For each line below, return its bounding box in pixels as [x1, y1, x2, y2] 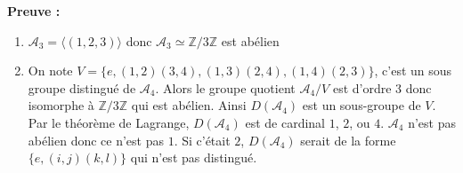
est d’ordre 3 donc [332, 78, 432, 97]
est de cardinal [245, 113, 325, 131]
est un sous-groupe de [302, 96, 421, 114]
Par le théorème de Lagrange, [28, 113, 190, 131]
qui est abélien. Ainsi [131, 96, 247, 114]
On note [28, 61, 73, 80]
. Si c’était [174, 130, 231, 149]
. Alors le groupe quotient [155, 78, 296, 97]
